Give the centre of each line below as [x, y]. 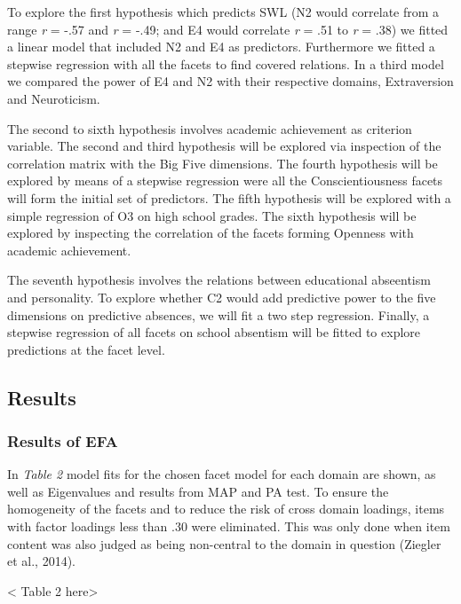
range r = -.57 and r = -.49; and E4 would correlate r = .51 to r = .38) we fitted [228, 29]
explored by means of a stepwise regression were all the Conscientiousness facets [225, 180]
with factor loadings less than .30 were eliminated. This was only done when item [229, 526]
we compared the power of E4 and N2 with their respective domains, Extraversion [230, 81]
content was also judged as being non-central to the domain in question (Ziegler [224, 543]
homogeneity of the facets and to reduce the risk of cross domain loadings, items [226, 509]
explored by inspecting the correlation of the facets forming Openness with [211, 233]
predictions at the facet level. [86, 349]
